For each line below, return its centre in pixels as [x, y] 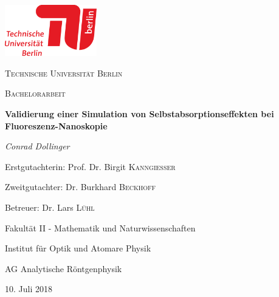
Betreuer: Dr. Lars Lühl [50, 207]
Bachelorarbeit [35, 93]
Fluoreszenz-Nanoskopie [56, 125]
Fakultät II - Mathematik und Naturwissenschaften [100, 227]
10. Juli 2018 [29, 289]
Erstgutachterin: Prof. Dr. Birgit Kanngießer [90, 166]
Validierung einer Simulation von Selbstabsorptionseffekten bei [139, 114]
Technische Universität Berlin [64, 73]
